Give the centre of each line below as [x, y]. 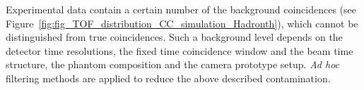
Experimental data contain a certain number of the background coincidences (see [181, 9]
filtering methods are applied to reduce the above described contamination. [168, 78]
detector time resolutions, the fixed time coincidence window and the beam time [180, 50]
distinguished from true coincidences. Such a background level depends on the [174, 37]
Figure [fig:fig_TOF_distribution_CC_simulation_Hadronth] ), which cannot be [182, 23]
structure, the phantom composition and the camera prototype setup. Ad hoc [173, 64]
